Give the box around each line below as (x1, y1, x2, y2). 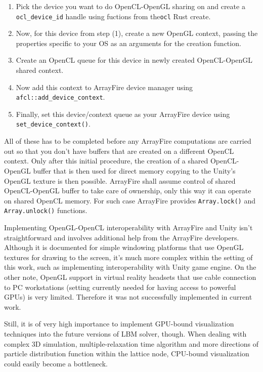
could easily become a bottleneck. (4, 358, 108, 368)
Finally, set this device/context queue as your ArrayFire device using (16, 108, 230, 119)
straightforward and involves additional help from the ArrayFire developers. (4, 232, 239, 242)
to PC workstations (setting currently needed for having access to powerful (4, 281, 236, 292)
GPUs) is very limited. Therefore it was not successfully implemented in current (4, 292, 252, 302)
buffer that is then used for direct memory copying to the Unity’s (33, 165, 236, 176)
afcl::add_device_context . (16, 92, 105, 102)
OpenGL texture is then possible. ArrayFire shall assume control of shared (4, 175, 236, 186)
